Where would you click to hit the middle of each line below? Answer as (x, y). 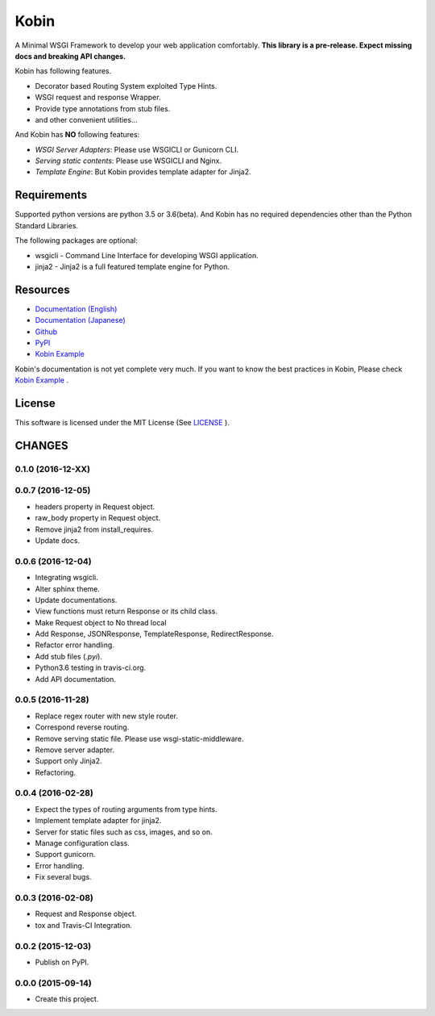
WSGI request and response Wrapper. (98, 98)
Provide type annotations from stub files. (103, 108)
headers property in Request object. (95, 506)
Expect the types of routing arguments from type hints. (126, 809)
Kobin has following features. (63, 71)
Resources (42, 289)
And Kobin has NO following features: (77, 135)
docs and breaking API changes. (70, 56)
